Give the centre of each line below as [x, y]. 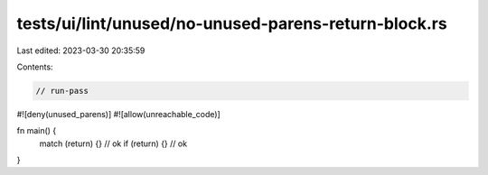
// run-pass [62, 91]
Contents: [35, 67]
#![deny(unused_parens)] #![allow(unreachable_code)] [118, 114]
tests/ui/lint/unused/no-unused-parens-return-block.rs [232, 23]
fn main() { [37, 131]
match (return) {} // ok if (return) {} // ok [113, 143]
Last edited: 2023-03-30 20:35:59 [81, 51]
